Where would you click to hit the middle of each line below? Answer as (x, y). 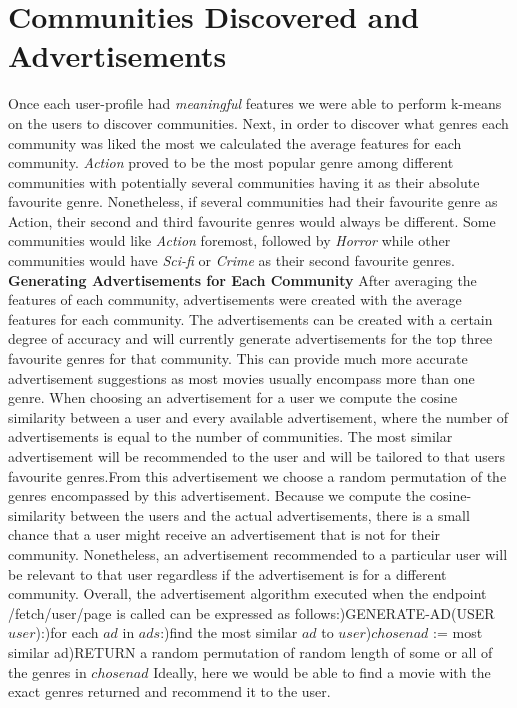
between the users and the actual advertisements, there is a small (270, 514)
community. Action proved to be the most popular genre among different (231, 162)
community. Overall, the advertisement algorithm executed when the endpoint (247, 593)
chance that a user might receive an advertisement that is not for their (224, 534)
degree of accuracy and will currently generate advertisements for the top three (250, 338)
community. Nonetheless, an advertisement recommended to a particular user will (258, 553)
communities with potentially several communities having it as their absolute (244, 181)
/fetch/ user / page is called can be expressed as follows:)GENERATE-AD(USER (251, 612)
